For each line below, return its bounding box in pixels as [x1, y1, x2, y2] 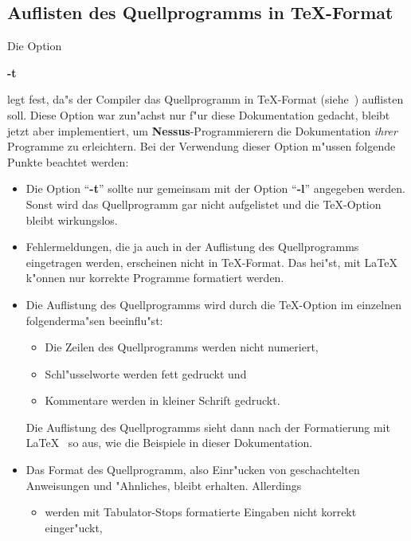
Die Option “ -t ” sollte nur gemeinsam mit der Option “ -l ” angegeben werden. [25, 180, 405, 197]
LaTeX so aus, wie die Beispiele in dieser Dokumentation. [25, 434, 313, 451]
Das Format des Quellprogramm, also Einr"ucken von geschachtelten [25, 461, 360, 478]
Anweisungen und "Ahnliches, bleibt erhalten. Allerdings [25, 476, 302, 493]
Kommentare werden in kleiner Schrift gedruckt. [45, 392, 280, 409]
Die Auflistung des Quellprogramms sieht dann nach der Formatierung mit [25, 418, 390, 435]
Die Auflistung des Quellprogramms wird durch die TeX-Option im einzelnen [25, 296, 401, 312]
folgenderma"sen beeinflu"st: [25, 312, 163, 328]
